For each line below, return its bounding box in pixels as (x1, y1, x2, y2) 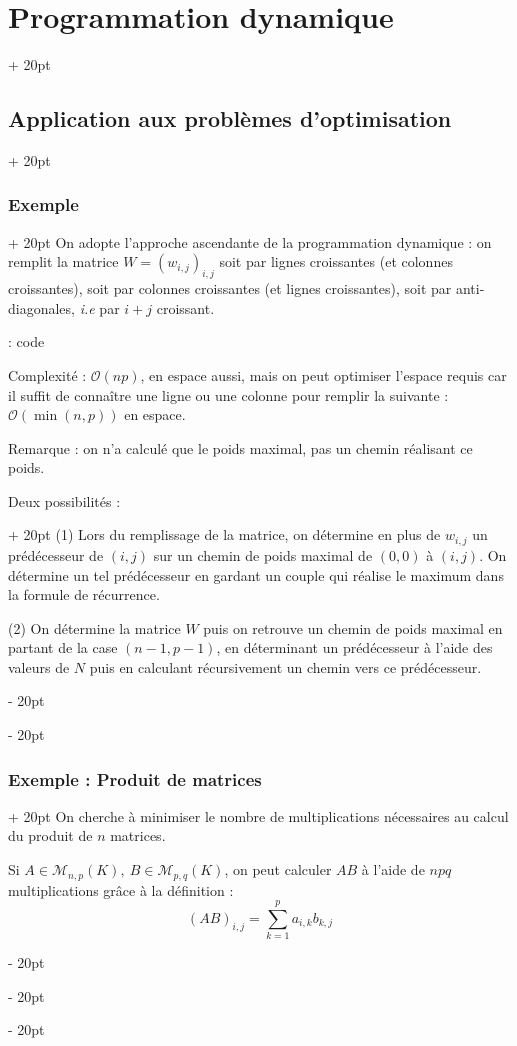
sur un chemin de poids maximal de (153, 544, 373, 565)
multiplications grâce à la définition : (8, 879, 234, 900)
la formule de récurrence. (8, 584, 160, 605)
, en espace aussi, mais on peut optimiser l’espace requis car (140, 364, 507, 385)
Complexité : (8, 364, 87, 385)
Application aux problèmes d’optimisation (8, 103, 452, 134)
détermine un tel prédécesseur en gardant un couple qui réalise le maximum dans (8, 564, 504, 585)
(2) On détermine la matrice (8, 617, 181, 638)
